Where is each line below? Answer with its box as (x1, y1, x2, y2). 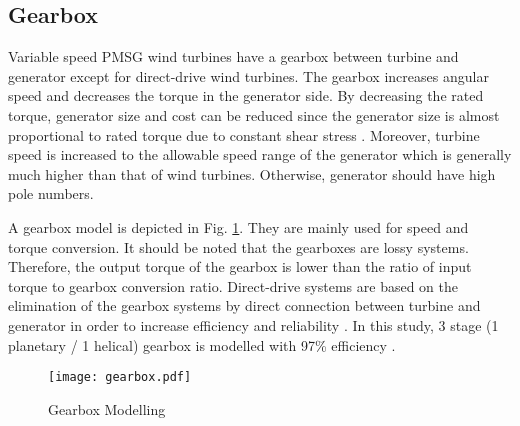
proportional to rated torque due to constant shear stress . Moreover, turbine (8, 124, 480, 145)
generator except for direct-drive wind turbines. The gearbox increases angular (8, 65, 489, 86)
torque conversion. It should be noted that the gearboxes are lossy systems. (8, 236, 469, 257)
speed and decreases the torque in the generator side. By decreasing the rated (8, 85, 484, 106)
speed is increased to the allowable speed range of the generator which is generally (8, 144, 512, 165)
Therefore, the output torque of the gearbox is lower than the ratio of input (8, 256, 472, 277)
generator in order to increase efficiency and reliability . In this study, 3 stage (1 (8, 314, 499, 335)
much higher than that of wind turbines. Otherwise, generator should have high (8, 163, 496, 184)
